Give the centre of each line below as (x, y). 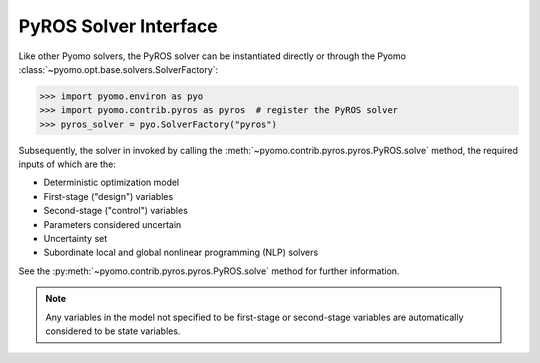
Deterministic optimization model (111, 182)
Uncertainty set (75, 239)
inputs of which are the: (67, 164)
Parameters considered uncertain (112, 224)
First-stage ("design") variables (108, 196)
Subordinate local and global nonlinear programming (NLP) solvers (181, 252)
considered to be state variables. (113, 331)
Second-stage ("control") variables (116, 211)
